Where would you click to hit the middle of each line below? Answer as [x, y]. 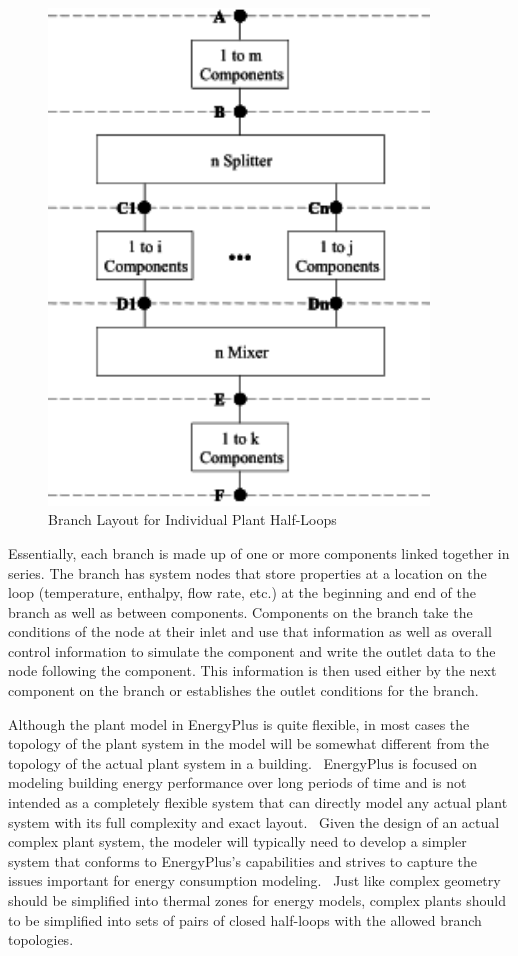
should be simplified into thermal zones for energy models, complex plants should [257, 900]
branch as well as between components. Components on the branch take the [240, 611]
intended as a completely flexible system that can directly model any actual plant [258, 802]
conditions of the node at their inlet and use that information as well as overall [250, 631]
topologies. [41, 939]
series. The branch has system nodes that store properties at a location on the [247, 572]
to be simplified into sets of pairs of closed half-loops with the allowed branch [245, 919]
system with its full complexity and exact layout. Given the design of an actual [254, 821]
